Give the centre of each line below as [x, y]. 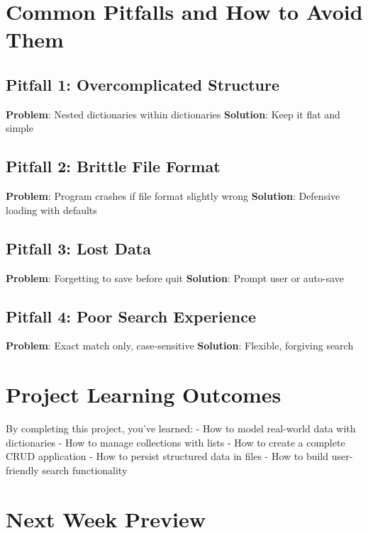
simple [19, 128]
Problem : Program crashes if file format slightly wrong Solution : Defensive [173, 196]
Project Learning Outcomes [144, 394]
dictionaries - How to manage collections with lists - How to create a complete [175, 442]
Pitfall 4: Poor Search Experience [131, 316]
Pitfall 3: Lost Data [78, 248]
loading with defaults [51, 209]
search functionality [85, 470]
